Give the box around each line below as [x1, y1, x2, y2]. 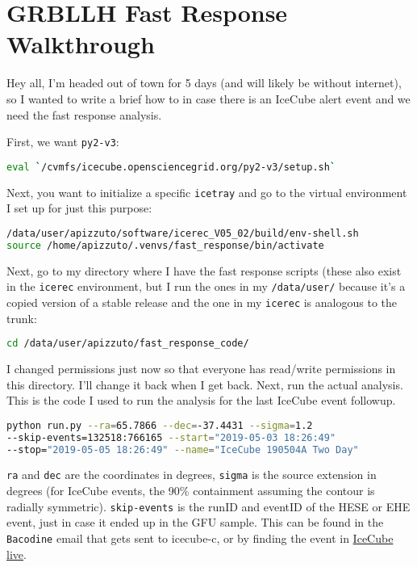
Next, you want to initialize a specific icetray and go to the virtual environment [6, 183, 407, 200]
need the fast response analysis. [6, 106, 162, 123]
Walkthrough [6, 27, 155, 61]
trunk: [6, 309, 37, 326]
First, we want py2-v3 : [6, 133, 119, 150]
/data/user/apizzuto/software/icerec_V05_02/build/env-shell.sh [6, 227, 359, 239]
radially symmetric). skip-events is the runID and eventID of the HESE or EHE [6, 498, 411, 514]
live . [6, 545, 27, 562]
